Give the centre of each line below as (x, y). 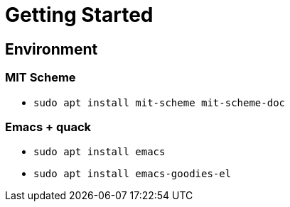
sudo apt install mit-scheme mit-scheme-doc (160, 102)
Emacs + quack (48, 127)
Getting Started (79, 15)
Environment (52, 49)
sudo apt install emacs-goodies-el (133, 174)
